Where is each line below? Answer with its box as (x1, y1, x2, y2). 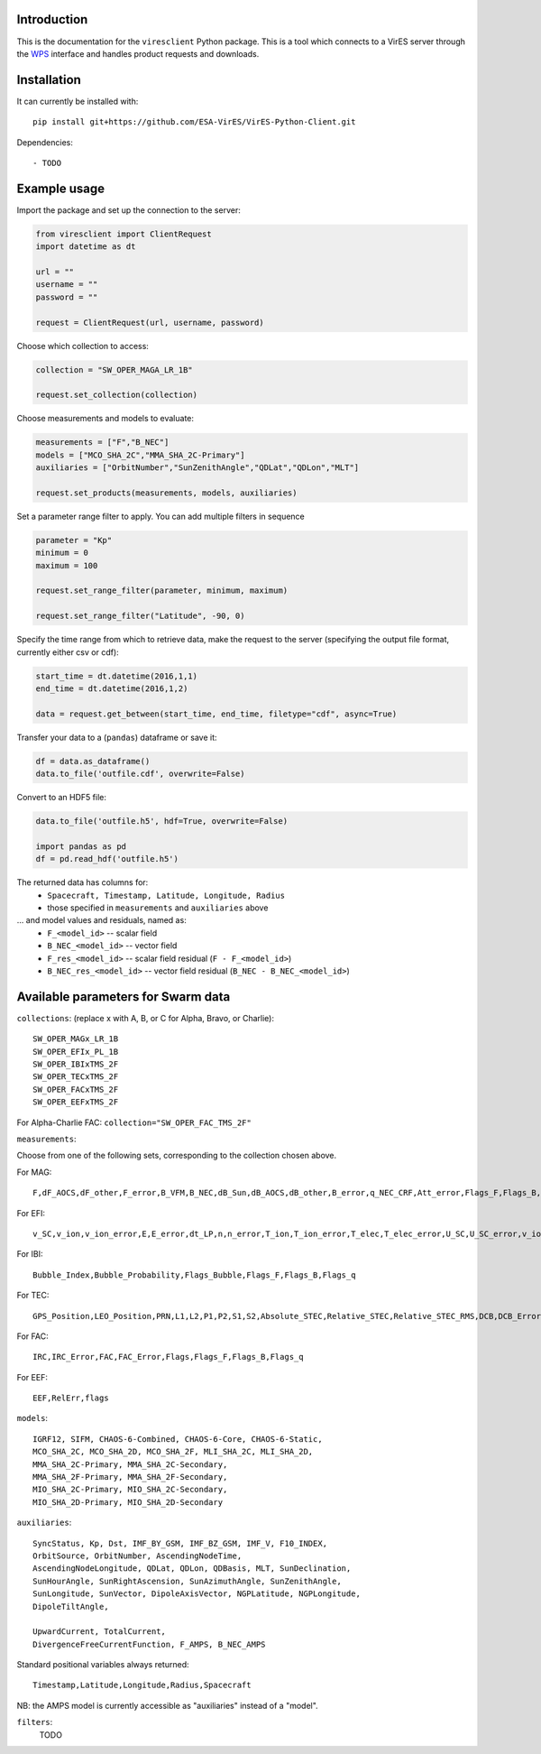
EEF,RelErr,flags (32, 1393, 109, 1403)
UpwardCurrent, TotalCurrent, (32, 1627, 167, 1637)
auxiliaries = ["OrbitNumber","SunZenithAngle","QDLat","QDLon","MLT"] (35, 463, 360, 473)
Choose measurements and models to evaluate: (16, 413, 194, 424)
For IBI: (16, 1249, 44, 1260)
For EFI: (16, 1207, 45, 1218)
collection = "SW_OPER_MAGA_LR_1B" (35, 365, 193, 374)
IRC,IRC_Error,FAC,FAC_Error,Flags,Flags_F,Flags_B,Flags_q (32, 1352, 304, 1362)
